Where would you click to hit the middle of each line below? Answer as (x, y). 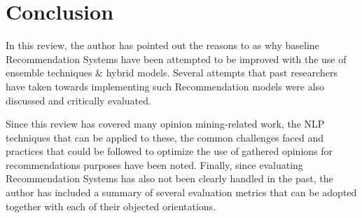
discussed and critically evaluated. (78, 100)
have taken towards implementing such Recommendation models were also (165, 86)
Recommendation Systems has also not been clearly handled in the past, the (169, 178)
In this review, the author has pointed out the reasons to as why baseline (162, 45)
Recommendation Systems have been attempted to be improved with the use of (176, 59)
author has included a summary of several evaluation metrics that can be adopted (181, 192)
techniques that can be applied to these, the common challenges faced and (165, 137)
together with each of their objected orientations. (111, 206)
